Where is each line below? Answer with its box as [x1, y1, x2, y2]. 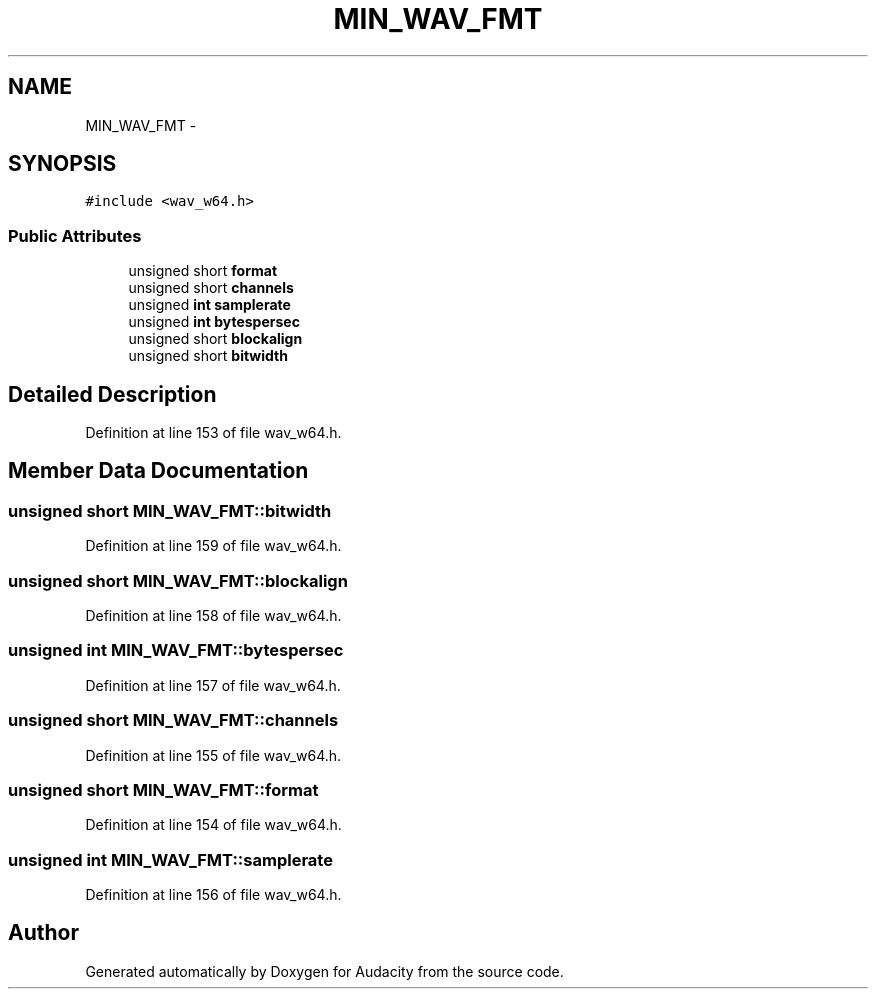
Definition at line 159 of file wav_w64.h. [85, 537, 342, 555]
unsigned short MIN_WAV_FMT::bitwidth [8, 500, 332, 521]
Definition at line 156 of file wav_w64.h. [85, 886, 342, 903]
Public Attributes [8, 225, 142, 246]
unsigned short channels [128, 279, 294, 297]
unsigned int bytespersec [128, 313, 300, 331]
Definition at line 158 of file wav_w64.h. [85, 607, 342, 624]
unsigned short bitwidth [128, 347, 288, 365]
